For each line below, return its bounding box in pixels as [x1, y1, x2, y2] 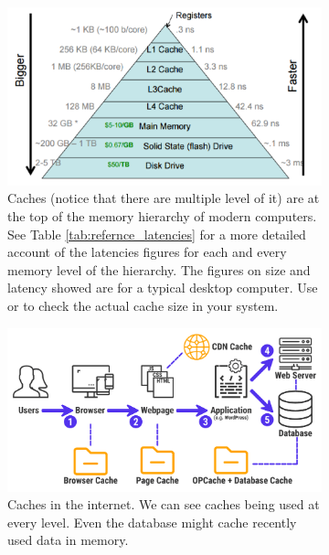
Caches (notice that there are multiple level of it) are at [7, 188, 320, 208]
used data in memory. [7, 530, 129, 550]
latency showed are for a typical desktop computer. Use [7, 278, 318, 297]
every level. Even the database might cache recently [7, 512, 297, 531]
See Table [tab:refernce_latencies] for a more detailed [7, 224, 306, 243]
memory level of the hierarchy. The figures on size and [7, 260, 311, 279]
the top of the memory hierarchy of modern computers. [7, 206, 317, 225]
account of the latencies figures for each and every [7, 242, 287, 261]
